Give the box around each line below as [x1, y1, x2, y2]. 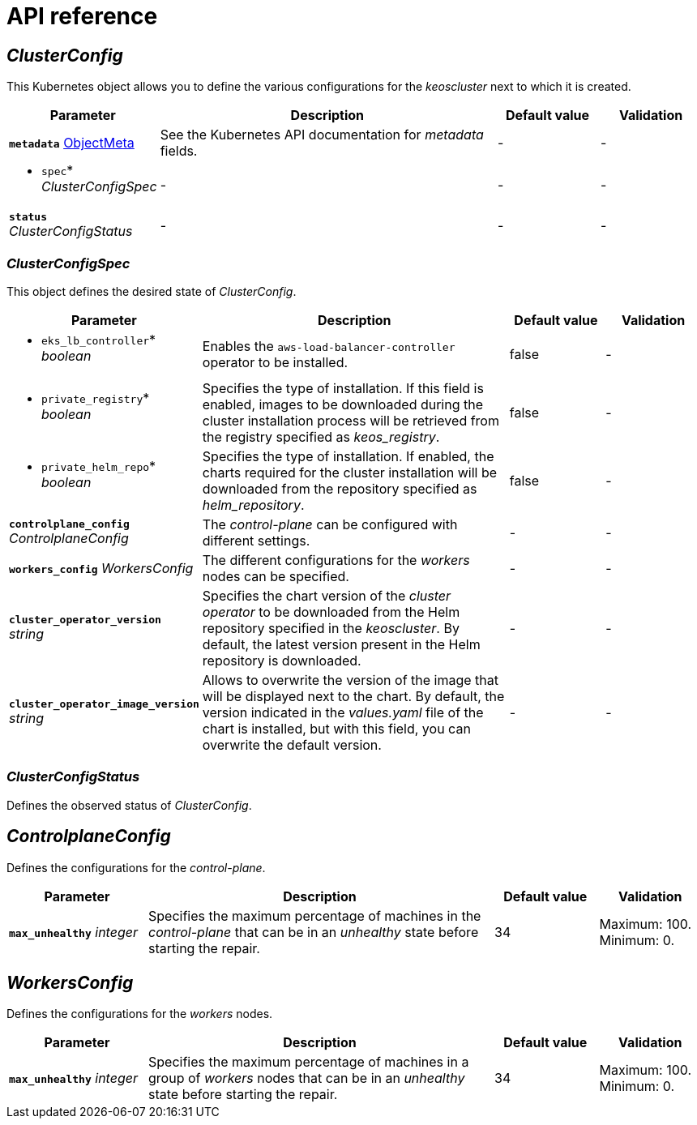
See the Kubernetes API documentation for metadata [160, 126, 484, 143]
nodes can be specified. [202, 567, 349, 584]
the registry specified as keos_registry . [202, 428, 440, 445]
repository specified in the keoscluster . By [202, 619, 460, 636]
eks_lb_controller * [41, 331, 156, 348]
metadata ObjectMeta [9, 135, 135, 152]
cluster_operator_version [9, 614, 161, 627]
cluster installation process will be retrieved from [202, 412, 499, 429]
